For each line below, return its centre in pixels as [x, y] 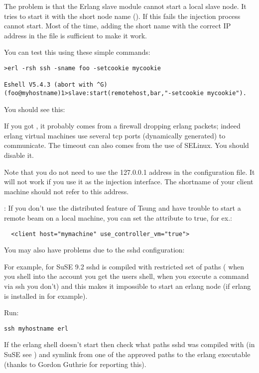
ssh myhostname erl [36, 328]
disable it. [19, 155]
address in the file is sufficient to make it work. [75, 35]
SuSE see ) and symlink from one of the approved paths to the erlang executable [127, 354]
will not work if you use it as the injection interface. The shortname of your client [129, 182]
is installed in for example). [46, 296]
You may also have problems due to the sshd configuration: [94, 250]
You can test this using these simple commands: [77, 52]
